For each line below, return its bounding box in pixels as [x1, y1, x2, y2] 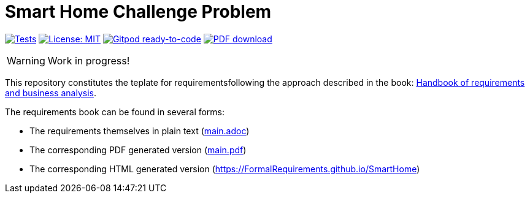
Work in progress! [47, 54, 130, 67]
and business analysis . [5, 87, 96, 98]
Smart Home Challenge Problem [5, 1, 272, 22]
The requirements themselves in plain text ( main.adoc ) [29, 125, 250, 136]
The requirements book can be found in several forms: [5, 106, 225, 117]
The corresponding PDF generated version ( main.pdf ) [29, 144, 247, 155]
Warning [7, 54, 45, 67]
